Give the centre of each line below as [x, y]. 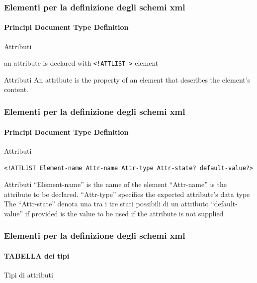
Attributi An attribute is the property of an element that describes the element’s [127, 79]
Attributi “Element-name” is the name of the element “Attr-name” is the [115, 184]
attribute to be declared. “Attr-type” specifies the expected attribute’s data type [127, 194]
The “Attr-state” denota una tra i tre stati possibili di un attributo [106, 204]
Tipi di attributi [29, 274]
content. [16, 89]
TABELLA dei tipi [37, 255]
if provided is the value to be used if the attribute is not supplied [124, 213]
